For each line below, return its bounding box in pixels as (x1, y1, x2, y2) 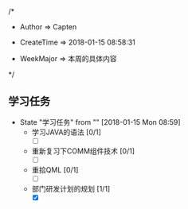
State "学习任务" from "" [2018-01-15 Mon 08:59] (19, 117, 181, 126)
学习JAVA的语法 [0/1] (31, 127, 102, 137)
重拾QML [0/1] (31, 164, 79, 174)
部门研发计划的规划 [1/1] (31, 184, 111, 193)
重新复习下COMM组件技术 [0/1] (31, 146, 135, 156)
